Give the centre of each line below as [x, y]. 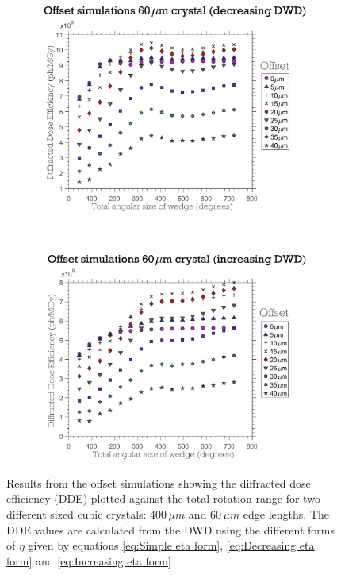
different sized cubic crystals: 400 [87, 513]
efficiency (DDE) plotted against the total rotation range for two [163, 498]
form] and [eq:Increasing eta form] [89, 560]
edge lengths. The [286, 513]
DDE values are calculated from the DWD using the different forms [170, 529]
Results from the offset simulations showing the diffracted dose [159, 482]
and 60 [205, 513]
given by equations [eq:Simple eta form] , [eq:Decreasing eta [171, 545]
